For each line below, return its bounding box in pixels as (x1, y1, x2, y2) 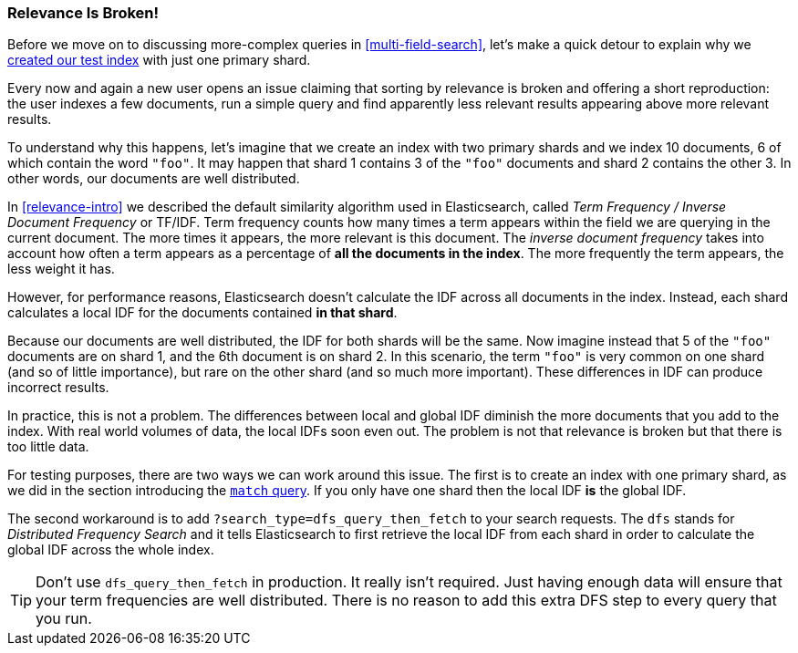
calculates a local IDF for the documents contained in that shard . (7, 305, 398, 321)
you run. (36, 609, 92, 628)
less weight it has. (7, 261, 115, 277)
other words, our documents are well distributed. (7, 171, 300, 187)
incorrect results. (7, 379, 109, 396)
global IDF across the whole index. (7, 542, 214, 558)
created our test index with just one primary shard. (7, 52, 311, 68)
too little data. (7, 439, 89, 455)
